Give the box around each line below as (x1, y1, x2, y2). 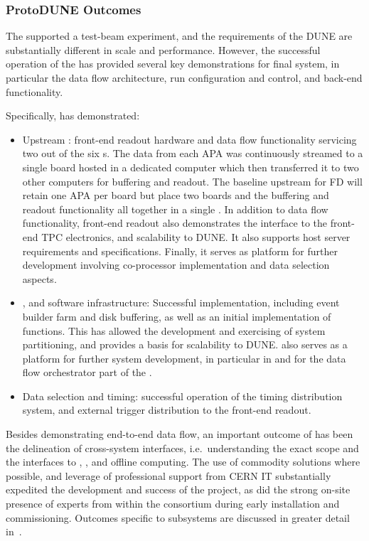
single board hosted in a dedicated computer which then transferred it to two (22, 159, 359, 174)
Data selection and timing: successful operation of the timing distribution (22, 388, 343, 403)
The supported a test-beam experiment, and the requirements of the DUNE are (6, 28, 353, 43)
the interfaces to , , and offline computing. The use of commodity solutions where (6, 454, 360, 469)
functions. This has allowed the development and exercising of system (22, 323, 326, 338)
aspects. (22, 271, 57, 286)
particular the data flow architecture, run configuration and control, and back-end (6, 70, 363, 85)
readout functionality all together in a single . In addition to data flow (22, 201, 328, 216)
